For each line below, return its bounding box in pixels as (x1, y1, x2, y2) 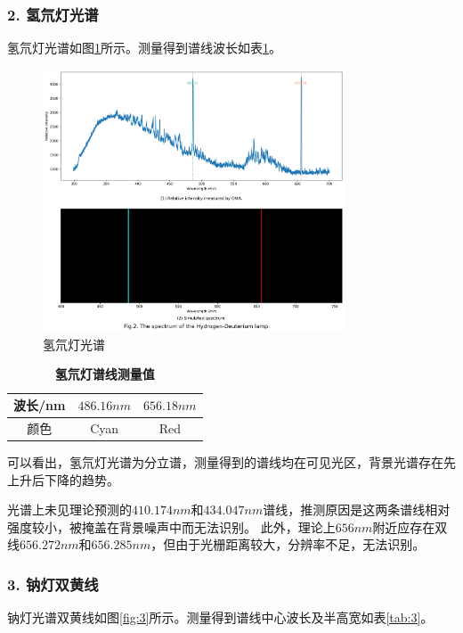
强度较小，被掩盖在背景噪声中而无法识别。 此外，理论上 (7, 517, 336, 536)
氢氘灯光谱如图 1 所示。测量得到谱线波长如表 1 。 (7, 38, 281, 57)
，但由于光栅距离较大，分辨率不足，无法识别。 (150, 535, 426, 554)
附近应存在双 (372, 517, 448, 536)
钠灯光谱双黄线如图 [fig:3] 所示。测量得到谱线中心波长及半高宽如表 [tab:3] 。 (7, 608, 434, 627)
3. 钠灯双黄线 (7, 572, 99, 595)
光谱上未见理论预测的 (7, 500, 132, 519)
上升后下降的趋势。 (7, 470, 119, 489)
